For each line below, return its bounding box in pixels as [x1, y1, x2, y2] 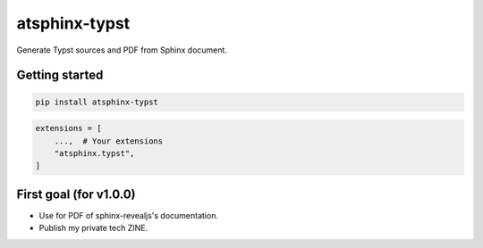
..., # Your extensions [54, 136, 164, 146]
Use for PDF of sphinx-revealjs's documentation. [38, 210, 219, 220]
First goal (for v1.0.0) [16, 186, 136, 202]
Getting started [16, 68, 104, 83]
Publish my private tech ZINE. [38, 223, 148, 234]
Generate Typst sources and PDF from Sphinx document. [16, 45, 228, 55]
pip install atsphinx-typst [35, 96, 158, 107]
